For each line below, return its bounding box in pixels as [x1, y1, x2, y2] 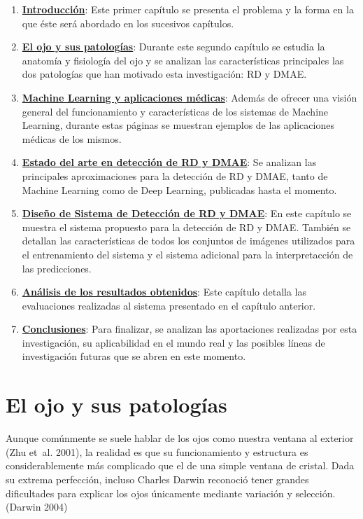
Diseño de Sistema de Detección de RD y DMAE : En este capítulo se [22, 206, 352, 221]
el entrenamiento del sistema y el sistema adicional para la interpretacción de [22, 247, 353, 261]
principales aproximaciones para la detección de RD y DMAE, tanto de [22, 168, 328, 183]
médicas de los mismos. [22, 131, 122, 146]
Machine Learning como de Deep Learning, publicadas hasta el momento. [22, 182, 337, 197]
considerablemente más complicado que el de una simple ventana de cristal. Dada [6, 458, 355, 473]
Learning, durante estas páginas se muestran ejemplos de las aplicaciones [22, 118, 334, 132]
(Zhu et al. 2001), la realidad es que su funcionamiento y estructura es [6, 444, 308, 459]
